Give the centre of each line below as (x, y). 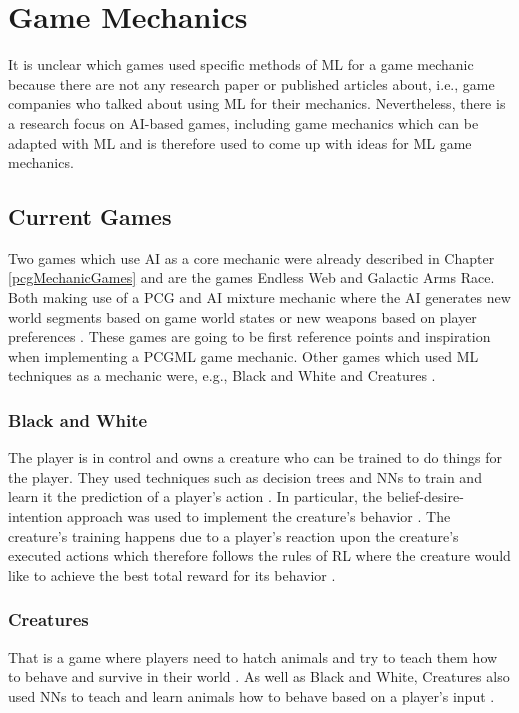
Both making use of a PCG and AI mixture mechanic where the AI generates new (259, 297)
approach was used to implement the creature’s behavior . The (259, 516)
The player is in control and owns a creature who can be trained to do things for (255, 457)
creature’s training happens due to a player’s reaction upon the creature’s (233, 535)
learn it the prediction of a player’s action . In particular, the (195, 496)
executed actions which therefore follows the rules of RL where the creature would (259, 555)
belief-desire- (425, 496)
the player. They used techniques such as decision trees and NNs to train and (245, 476)
